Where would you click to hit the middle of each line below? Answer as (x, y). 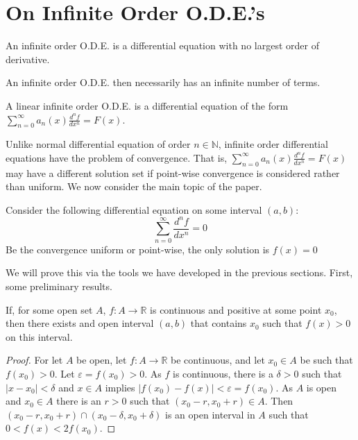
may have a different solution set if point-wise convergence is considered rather (173, 172)
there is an (79, 401)
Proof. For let (34, 360)
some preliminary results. (59, 286)
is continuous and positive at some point (236, 309)
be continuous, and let (218, 360)
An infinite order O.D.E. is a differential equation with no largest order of (162, 45)
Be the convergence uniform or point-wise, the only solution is (138, 249)
